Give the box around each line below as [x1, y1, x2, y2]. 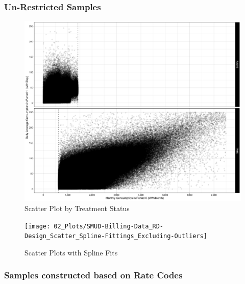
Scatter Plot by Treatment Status [24, 203, 130, 213]
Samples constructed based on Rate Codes [4, 269, 183, 281]
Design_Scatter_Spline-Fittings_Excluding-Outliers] [24, 233, 207, 240]
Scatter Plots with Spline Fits [24, 247, 118, 257]
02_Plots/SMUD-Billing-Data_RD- [54, 222, 164, 230]
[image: [24, 222, 51, 230]
